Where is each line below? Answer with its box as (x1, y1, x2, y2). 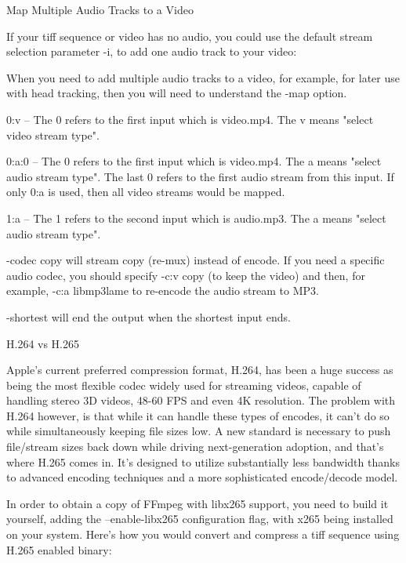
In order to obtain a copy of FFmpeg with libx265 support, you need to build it (6, 495, 389, 511)
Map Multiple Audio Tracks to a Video (6, 2, 194, 17)
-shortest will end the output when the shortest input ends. (6, 308, 291, 325)
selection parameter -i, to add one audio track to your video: (6, 43, 297, 60)
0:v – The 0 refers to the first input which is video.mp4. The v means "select (6, 111, 374, 127)
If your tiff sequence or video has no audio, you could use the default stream (6, 27, 373, 44)
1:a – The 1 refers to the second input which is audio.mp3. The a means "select (6, 209, 386, 226)
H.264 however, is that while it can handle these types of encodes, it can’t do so (6, 407, 390, 423)
